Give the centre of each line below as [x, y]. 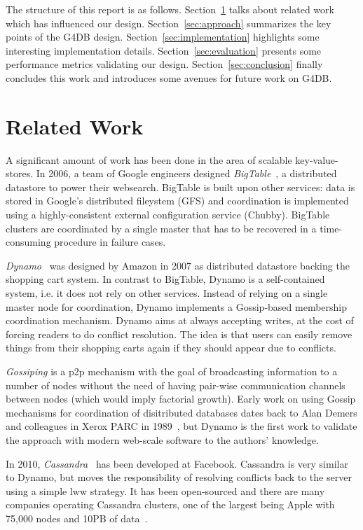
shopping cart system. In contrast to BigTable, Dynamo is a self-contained [165, 279]
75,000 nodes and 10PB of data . [77, 518]
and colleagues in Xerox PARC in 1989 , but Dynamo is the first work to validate [181, 426]
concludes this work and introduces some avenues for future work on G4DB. [169, 77]
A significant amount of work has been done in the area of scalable [149, 159]
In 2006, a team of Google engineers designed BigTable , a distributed [186, 173]
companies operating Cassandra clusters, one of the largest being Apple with [170, 504]
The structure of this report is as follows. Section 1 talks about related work [170, 9]
